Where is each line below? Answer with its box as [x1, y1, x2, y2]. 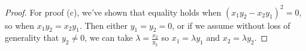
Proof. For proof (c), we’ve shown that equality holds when [5, 5, 222, 18]
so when [5, 19, 35, 31]
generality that [5, 31, 59, 44]
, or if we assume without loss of [172, 19, 290, 31]
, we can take [84, 31, 133, 44]
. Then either [79, 19, 128, 31]
